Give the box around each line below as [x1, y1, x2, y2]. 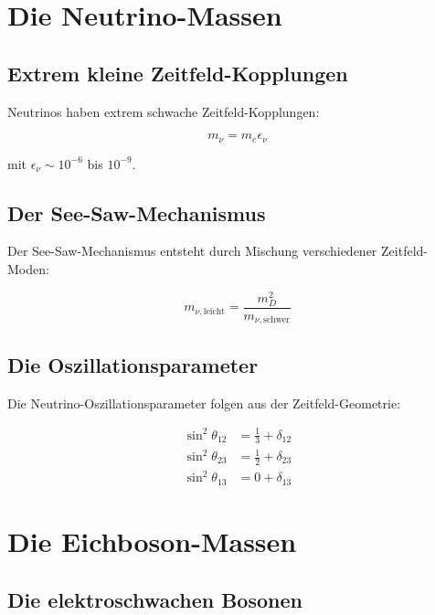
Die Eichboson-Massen [7, 523, 297, 560]
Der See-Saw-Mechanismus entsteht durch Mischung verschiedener [7, 241, 377, 260]
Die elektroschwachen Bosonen [7, 585, 302, 613]
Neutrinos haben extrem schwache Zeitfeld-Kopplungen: [7, 101, 320, 121]
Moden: [7, 260, 49, 279]
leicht [203, 306, 226, 316]
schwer [263, 315, 291, 325]
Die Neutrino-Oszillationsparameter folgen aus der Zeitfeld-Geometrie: [7, 393, 401, 412]
